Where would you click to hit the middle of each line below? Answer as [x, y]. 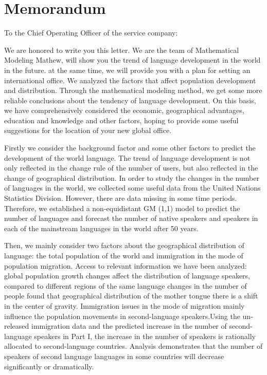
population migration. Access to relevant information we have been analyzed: [126, 265]
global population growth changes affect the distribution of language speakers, [127, 276]
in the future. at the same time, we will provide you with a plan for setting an [127, 70]
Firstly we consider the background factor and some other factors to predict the [130, 148]
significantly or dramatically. [49, 366]
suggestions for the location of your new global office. [88, 130]
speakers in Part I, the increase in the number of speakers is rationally [145, 336]
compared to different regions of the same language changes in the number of [126, 285]
